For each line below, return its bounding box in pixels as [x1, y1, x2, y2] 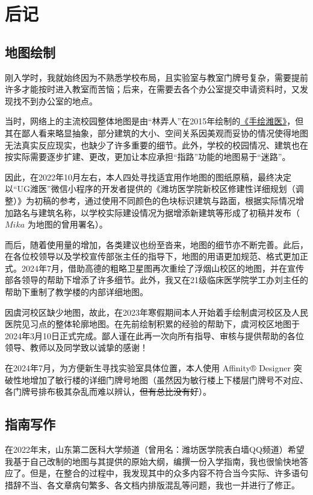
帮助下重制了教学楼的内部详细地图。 [5, 286, 148, 298]
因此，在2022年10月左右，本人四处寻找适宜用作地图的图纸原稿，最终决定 [5, 170, 291, 183]
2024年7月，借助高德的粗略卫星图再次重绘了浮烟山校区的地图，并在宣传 [21, 261, 304, 274]
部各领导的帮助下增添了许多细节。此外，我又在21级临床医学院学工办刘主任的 [5, 273, 308, 286]
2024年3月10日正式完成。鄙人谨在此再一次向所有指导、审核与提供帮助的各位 [5, 329, 304, 342]
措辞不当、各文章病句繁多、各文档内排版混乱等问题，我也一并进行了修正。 [5, 478, 300, 491]
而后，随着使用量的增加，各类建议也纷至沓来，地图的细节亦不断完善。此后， [5, 238, 308, 251]
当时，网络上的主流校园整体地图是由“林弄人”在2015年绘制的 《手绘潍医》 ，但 [5, 115, 304, 127]
